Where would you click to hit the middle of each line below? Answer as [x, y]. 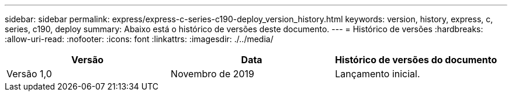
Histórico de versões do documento [416, 60]
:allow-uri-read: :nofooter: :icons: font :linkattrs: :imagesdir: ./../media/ [139, 39]
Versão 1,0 [29, 74]
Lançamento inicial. [378, 74]
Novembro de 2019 [212, 74]
